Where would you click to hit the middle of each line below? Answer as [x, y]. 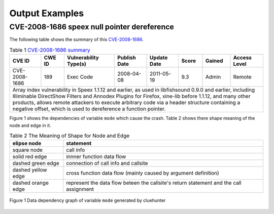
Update [159, 58]
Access [243, 58]
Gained [214, 61]
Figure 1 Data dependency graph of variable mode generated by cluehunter [88, 200]
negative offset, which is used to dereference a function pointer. [89, 109]
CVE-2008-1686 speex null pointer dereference [92, 27]
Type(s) [76, 64]
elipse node [27, 143]
